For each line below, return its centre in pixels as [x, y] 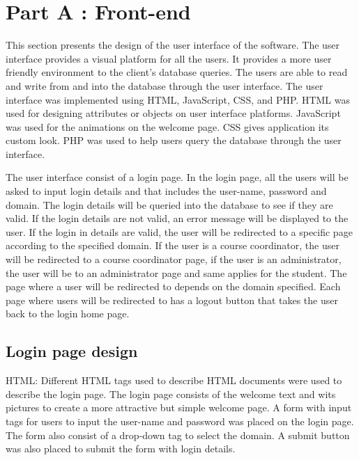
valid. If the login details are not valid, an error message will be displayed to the [177, 218]
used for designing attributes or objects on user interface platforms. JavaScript [173, 113]
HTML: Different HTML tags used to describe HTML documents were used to [174, 380]
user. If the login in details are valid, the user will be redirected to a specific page [179, 231]
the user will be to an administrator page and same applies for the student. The [176, 272]
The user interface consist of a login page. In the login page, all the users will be [177, 177]
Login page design [72, 351]
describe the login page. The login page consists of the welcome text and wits [171, 394]
